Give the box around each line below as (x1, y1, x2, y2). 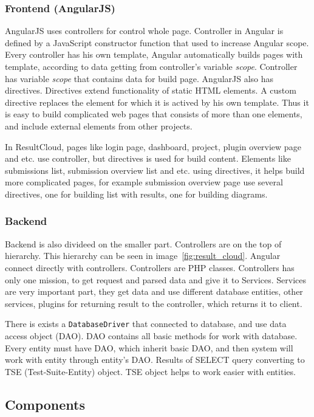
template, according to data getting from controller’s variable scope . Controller (5, 60, 298, 72)
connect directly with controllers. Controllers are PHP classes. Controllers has (5, 261, 295, 274)
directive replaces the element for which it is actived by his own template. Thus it (5, 95, 309, 108)
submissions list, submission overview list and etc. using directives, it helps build (5, 164, 305, 176)
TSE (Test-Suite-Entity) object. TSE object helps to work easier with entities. (5, 365, 296, 377)
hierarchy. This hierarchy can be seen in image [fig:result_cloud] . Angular (5, 249, 281, 262)
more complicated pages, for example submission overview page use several (5, 176, 283, 188)
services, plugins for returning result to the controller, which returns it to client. (5, 297, 302, 309)
